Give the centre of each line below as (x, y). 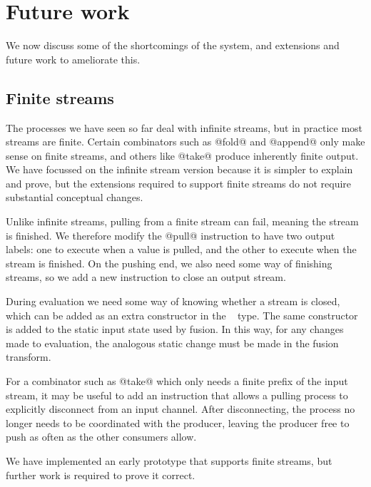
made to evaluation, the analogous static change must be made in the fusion (172, 343)
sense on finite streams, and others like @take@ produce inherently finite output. (182, 155)
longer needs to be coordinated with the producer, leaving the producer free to (178, 422)
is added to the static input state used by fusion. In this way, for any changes (175, 329)
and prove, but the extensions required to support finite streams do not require (179, 183)
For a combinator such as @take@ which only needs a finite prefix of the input (177, 381)
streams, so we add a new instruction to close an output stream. (146, 277)
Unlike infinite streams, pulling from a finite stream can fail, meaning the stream (182, 221)
